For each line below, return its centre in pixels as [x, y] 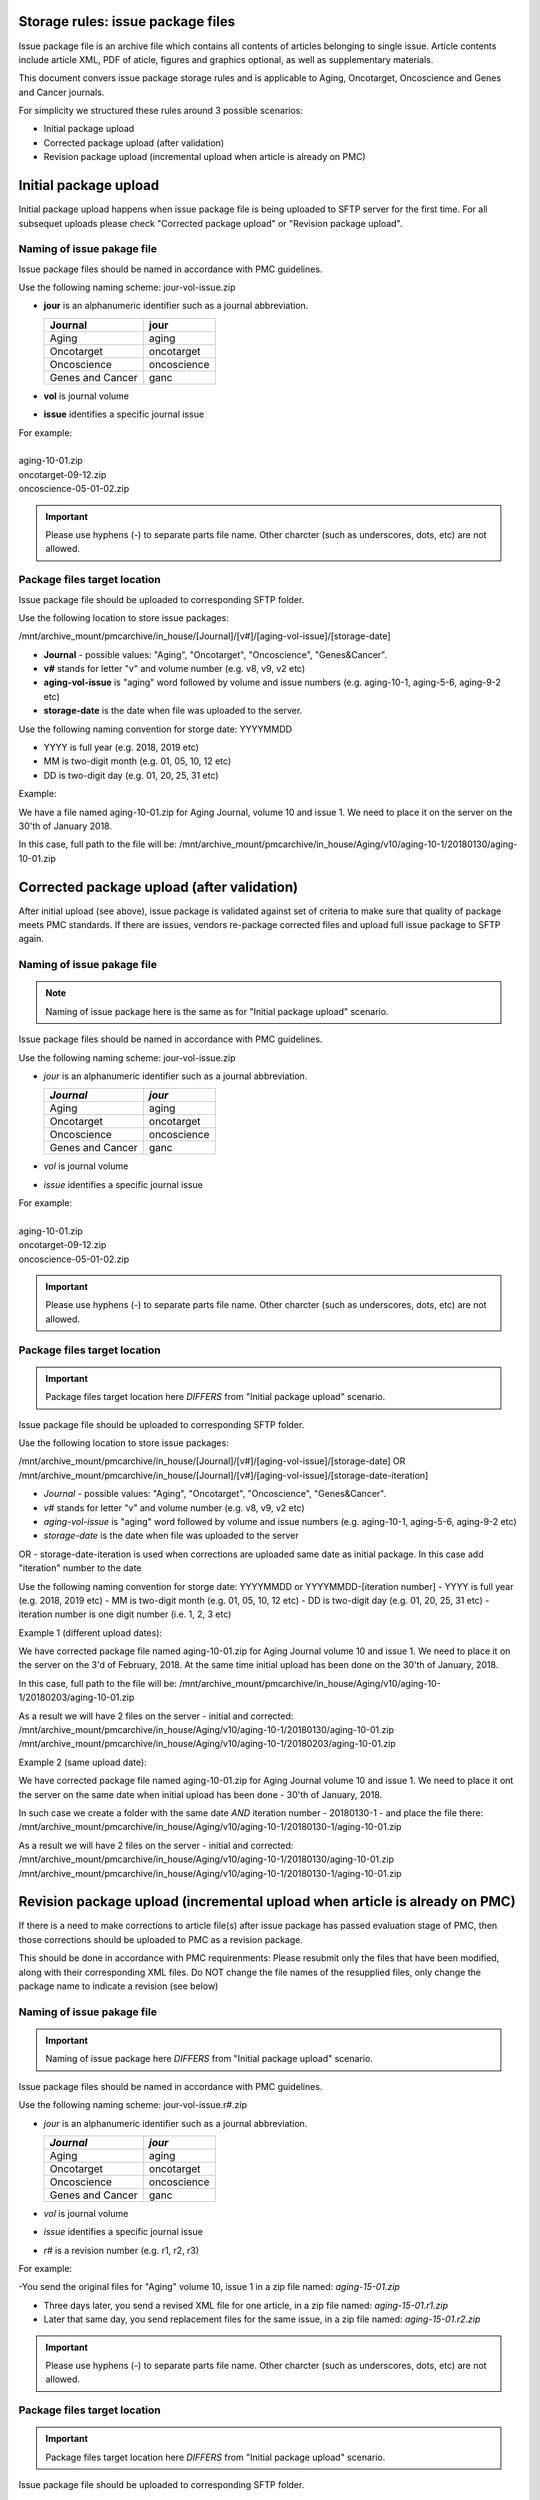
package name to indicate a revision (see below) [118, 1986]
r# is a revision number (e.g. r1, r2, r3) [121, 2250]
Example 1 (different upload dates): [90, 1632]
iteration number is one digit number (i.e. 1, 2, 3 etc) [125, 1614]
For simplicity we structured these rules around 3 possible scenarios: [161, 111]
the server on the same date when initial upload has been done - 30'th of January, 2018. [200, 1794]
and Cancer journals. [61, 92]
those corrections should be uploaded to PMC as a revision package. [161, 1939]
